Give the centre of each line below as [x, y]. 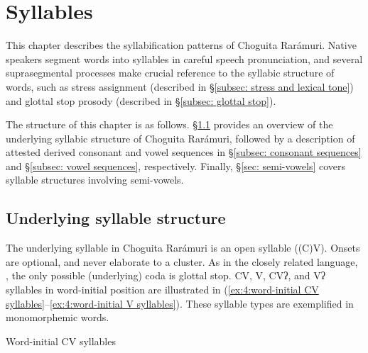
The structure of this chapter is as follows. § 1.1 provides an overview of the [169, 124]
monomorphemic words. [58, 317]
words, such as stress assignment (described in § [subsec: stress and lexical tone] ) [180, 86]
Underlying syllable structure [116, 218]
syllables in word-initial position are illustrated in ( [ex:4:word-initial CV [162, 290]
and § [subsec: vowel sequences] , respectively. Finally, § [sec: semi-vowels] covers [176, 166]
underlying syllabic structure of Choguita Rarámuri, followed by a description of [180, 138]
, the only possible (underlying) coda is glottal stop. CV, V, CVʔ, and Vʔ [166, 275]
